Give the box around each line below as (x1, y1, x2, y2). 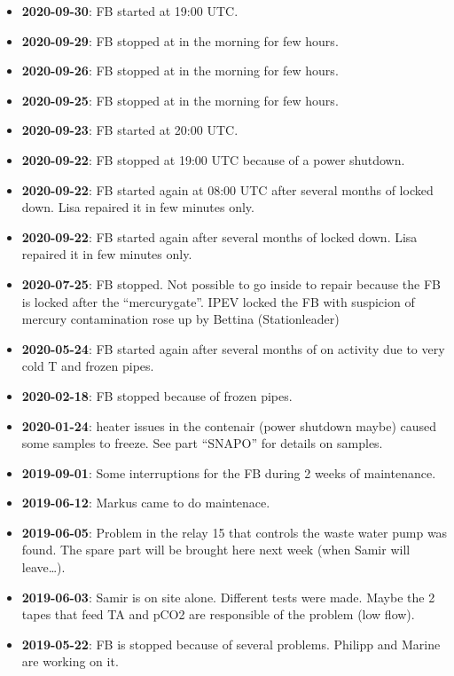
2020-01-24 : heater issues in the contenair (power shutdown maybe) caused (21, 416, 437, 435)
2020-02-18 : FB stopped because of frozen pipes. (21, 386, 293, 405)
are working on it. (21, 652, 119, 671)
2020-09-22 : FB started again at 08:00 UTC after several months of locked (21, 180, 434, 199)
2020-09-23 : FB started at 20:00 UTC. (21, 121, 239, 139)
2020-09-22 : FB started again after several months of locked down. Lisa (21, 227, 418, 246)
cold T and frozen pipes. (21, 357, 154, 375)
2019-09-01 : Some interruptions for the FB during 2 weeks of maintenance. (21, 463, 436, 482)
